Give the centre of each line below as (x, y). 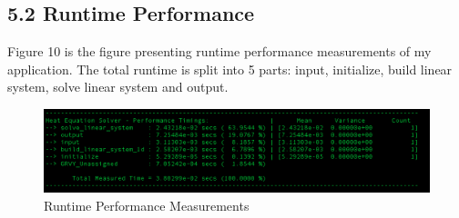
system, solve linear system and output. (118, 87)
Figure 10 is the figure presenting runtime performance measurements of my (219, 51)
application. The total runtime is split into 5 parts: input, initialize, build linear (230, 69)
